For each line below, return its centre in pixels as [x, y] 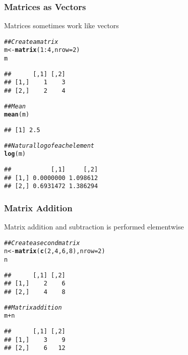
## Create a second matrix [42, 243]
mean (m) [17, 115]
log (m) [15, 154]
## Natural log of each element [49, 145]
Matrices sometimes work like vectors [61, 25]
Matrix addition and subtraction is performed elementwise [94, 227]
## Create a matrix [31, 42]
